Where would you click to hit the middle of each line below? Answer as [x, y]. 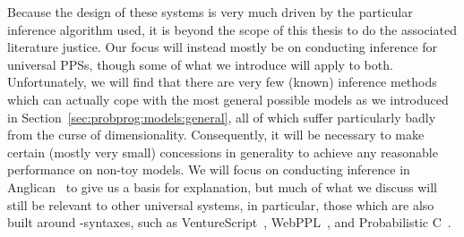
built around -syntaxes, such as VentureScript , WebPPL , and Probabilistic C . [229, 222]
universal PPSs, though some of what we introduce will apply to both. [200, 64]
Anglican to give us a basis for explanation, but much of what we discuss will [222, 186]
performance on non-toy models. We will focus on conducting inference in [209, 169]
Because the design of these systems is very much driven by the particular [210, 12]
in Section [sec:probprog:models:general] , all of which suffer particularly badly [222, 117]
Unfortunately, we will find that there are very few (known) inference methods [222, 82]
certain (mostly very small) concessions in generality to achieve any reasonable [223, 152]
